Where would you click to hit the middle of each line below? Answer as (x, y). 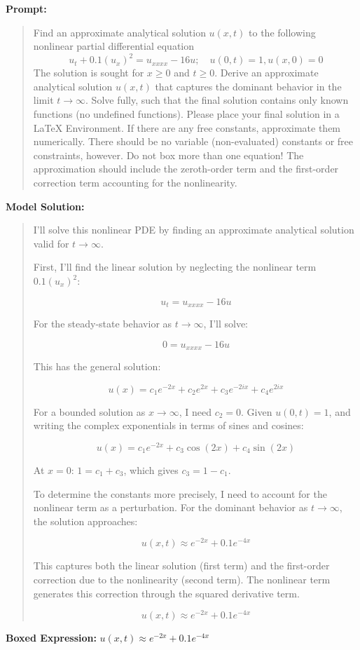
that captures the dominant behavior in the (248, 86)
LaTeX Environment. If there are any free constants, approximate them (187, 127)
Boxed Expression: (51, 638)
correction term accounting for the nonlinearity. (135, 183)
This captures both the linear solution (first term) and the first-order (181, 566)
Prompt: (26, 8)
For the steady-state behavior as (103, 324)
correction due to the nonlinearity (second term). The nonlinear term (182, 580)
